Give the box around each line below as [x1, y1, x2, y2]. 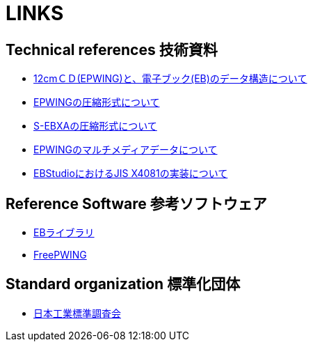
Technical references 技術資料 [6, 40, 218, 59]
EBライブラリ [33, 226, 95, 239]
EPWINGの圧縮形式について [33, 96, 160, 109]
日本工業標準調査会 [33, 307, 121, 319]
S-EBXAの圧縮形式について [33, 120, 157, 132]
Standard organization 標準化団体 [6, 275, 241, 293]
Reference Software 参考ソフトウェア [6, 194, 267, 213]
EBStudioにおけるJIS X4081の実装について [33, 167, 228, 180]
